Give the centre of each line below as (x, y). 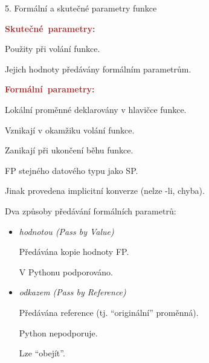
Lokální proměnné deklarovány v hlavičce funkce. (96, 109)
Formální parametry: (50, 89)
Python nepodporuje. (58, 332)
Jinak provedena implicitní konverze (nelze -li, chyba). (105, 191)
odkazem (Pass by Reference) (72, 292)
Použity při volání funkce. (53, 49)
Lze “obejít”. (42, 353)
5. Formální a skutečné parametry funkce (81, 8)
